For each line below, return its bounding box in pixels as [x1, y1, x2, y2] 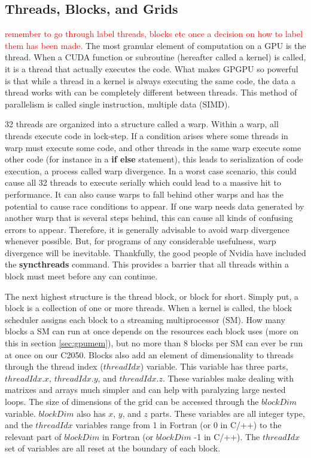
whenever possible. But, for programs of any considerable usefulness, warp [5, 235, 276, 247]
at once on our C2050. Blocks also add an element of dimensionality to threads [5, 348, 294, 361]
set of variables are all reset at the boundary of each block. [5, 442, 221, 454]
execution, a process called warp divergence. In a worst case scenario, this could [5, 164, 297, 177]
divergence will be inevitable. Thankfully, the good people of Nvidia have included [5, 246, 306, 259]
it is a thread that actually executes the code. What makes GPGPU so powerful [5, 62, 298, 75]
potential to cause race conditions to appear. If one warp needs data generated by [5, 199, 304, 212]
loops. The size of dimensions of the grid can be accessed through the [5, 395, 259, 408]
